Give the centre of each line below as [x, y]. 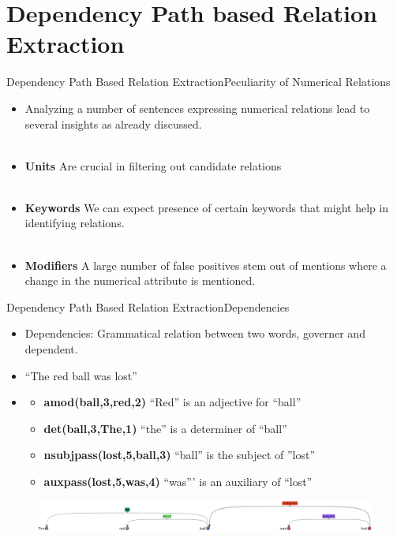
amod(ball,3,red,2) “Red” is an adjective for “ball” [172, 402]
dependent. [51, 349]
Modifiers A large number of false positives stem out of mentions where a [206, 265]
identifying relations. [75, 223]
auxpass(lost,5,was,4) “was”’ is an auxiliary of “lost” [178, 481]
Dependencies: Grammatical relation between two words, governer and [195, 333]
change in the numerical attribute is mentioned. [140, 280]
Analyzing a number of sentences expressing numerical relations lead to [197, 108]
